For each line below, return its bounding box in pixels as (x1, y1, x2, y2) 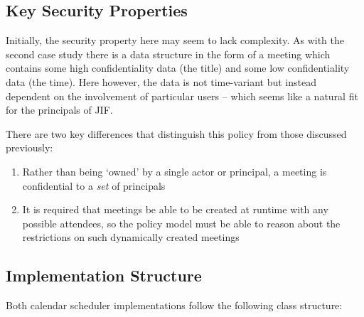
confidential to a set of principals (22, 178, 166, 193)
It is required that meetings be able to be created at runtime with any (22, 202, 328, 217)
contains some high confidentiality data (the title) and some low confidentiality (6, 60, 350, 75)
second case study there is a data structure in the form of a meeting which (6, 46, 331, 61)
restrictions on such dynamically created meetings (22, 230, 240, 245)
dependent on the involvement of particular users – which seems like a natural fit (6, 88, 358, 103)
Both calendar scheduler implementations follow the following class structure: (6, 298, 343, 313)
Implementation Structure (6, 264, 202, 286)
